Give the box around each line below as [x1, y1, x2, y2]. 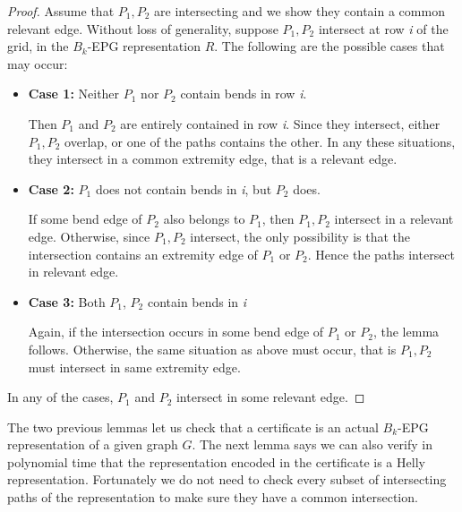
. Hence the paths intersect [307, 244, 456, 263]
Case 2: [28, 179, 74, 198]
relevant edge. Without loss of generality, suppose [7, 19, 278, 38]
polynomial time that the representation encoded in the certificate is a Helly [7, 452, 425, 471]
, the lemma [372, 322, 440, 341]
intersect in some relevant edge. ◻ [175, 388, 365, 406]
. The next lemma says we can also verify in [192, 435, 433, 454]
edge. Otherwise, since [28, 226, 150, 245]
